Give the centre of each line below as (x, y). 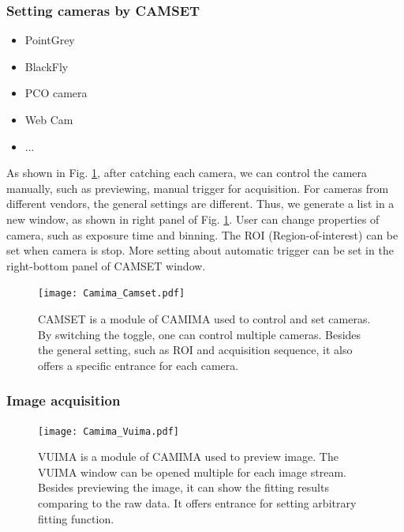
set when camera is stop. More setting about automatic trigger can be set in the (200, 250)
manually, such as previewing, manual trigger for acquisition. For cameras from (198, 188)
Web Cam (49, 119)
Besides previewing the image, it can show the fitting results (183, 487)
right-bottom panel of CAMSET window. (106, 265)
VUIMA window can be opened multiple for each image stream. (192, 472)
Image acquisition (64, 400)
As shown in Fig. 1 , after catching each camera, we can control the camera (187, 173)
